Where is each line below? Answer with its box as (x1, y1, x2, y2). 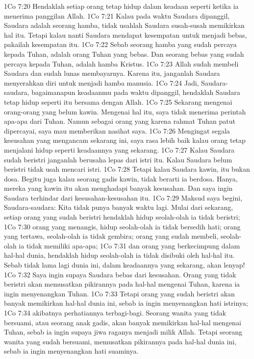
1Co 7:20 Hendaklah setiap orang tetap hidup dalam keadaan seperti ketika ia (4, 1, 239, 11)
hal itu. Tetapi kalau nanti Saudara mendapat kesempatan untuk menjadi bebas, (4, 29, 247, 40)
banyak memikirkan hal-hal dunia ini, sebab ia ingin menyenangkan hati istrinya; (4, 298, 248, 308)
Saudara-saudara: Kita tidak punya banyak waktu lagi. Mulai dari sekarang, (4, 202, 233, 212)
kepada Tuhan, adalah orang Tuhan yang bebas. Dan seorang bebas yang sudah (4, 48, 244, 59)
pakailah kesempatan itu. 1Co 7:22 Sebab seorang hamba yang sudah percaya (4, 39, 237, 49)
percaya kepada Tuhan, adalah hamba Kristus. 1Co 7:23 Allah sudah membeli (4, 58, 239, 68)
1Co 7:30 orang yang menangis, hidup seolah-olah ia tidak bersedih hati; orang (4, 221, 241, 231)
